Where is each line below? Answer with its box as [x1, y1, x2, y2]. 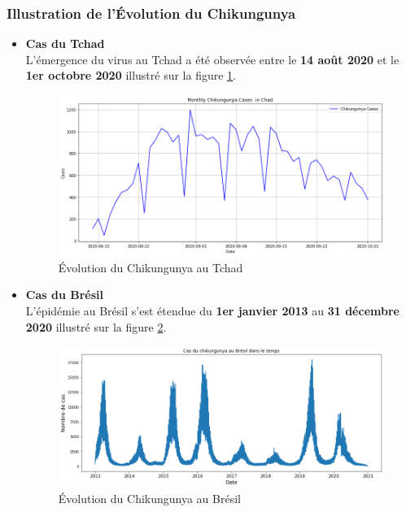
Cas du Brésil [25, 286, 103, 303]
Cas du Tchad [25, 35, 105, 52]
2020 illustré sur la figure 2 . [25, 318, 167, 335]
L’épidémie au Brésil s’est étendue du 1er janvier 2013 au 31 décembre [25, 302, 399, 319]
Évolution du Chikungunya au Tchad [58, 258, 243, 276]
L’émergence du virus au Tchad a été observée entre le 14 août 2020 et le [25, 50, 399, 67]
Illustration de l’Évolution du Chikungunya [7, 2, 296, 23]
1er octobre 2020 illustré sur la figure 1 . [25, 67, 237, 84]
